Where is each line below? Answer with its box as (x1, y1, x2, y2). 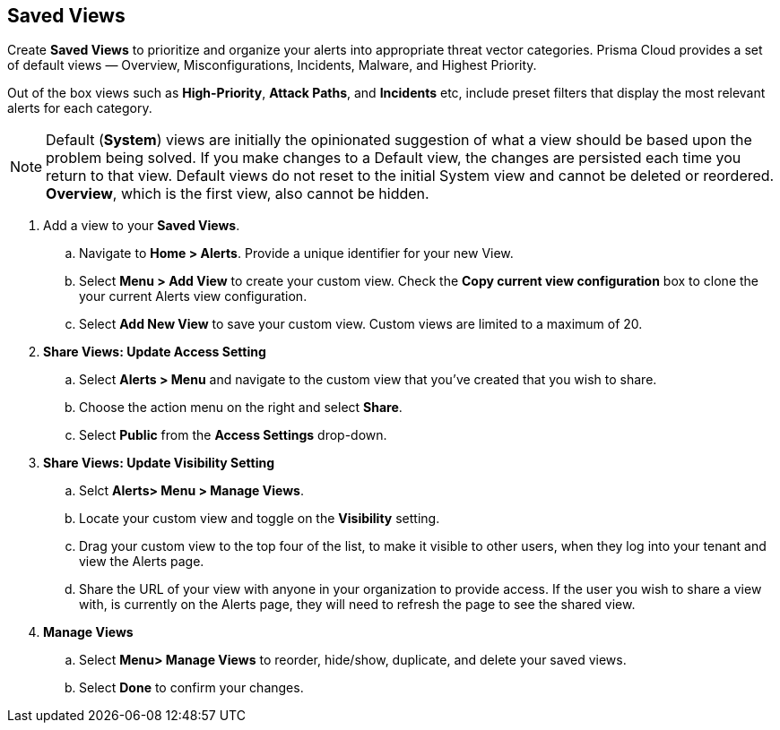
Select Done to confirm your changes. (79, 680, 304, 696)
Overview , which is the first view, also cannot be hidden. (46, 185, 429, 203)
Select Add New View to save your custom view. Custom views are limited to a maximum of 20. (79, 316, 643, 332)
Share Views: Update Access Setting (43, 344, 266, 360)
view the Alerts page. (79, 554, 204, 570)
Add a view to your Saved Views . (43, 218, 240, 234)
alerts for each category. (7, 100, 152, 116)
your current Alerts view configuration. (79, 288, 308, 305)
